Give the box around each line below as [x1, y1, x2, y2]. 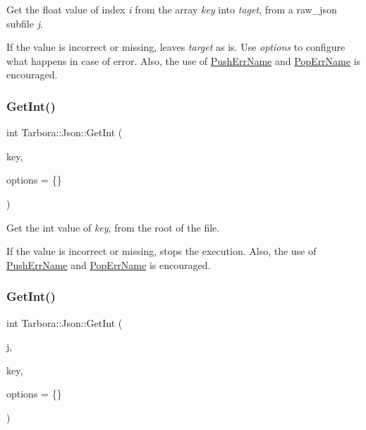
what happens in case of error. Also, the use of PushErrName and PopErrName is [6, 53, 361, 68]
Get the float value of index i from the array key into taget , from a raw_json [6, 2, 337, 16]
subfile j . [6, 16, 43, 30]
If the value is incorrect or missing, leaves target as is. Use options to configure [6, 40, 346, 54]
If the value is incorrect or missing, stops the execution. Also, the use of [6, 244, 317, 258]
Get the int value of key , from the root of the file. [6, 220, 220, 234]
